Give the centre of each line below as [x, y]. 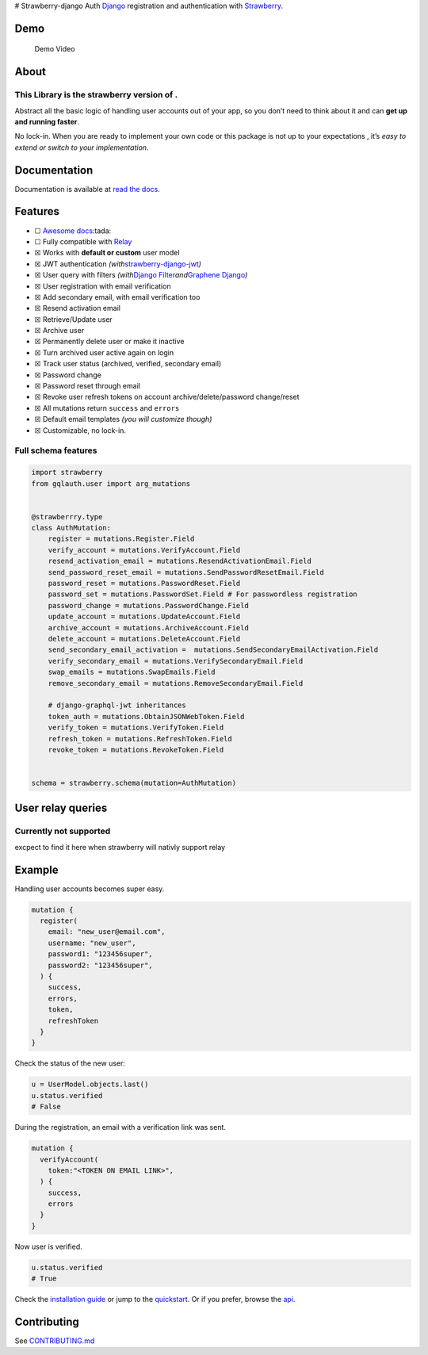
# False [46, 1107]
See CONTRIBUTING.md [55, 1341]
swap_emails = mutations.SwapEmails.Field [132, 672]
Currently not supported [63, 831]
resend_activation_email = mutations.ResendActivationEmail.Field [180, 561]
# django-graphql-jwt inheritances [117, 705]
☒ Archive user [59, 331]
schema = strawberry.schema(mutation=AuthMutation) [134, 783]
